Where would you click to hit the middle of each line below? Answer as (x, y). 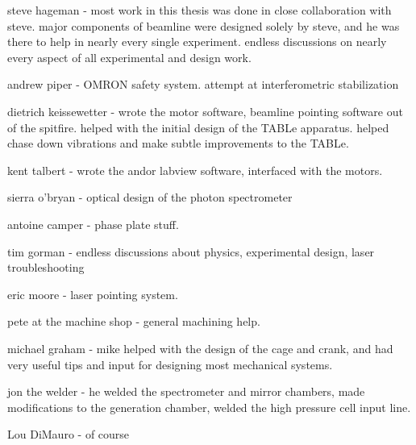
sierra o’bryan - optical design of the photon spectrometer (150, 197)
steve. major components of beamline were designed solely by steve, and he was (204, 25)
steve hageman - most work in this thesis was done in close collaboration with (200, 10)
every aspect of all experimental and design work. (129, 57)
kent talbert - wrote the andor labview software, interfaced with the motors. (195, 170)
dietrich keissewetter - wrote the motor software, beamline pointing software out (205, 111)
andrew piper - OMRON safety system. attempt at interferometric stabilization (203, 84)
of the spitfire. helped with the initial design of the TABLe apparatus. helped (198, 127)
